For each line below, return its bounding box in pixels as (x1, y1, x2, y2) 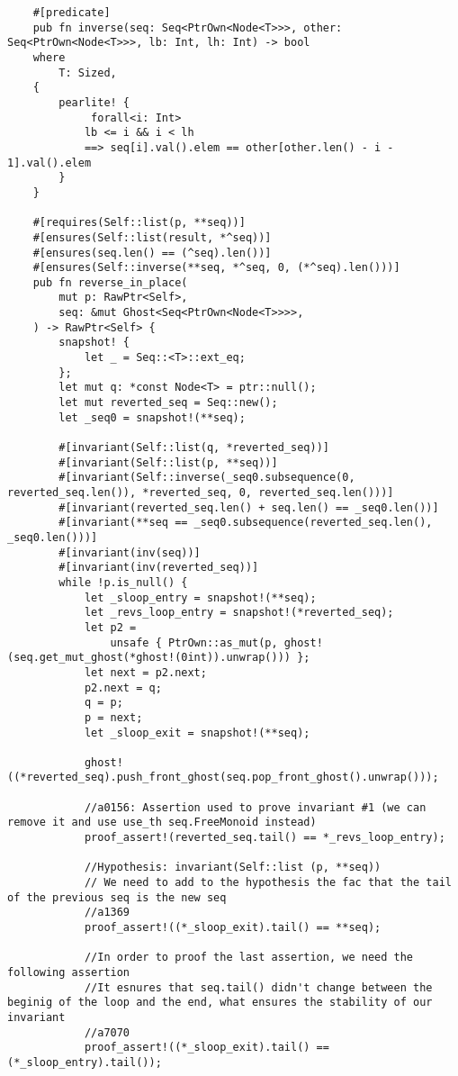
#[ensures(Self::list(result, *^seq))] (32, 231, 272, 244)
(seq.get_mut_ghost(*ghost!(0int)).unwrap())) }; (7, 651, 310, 665)
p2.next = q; (84, 681, 162, 694)
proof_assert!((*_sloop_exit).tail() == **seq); (84, 921, 382, 935)
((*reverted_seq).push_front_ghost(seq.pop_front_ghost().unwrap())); (7, 771, 439, 784)
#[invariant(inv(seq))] (58, 546, 201, 559)
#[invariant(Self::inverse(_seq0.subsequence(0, (58, 471, 355, 484)
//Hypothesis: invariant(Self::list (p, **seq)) (84, 861, 382, 874)
